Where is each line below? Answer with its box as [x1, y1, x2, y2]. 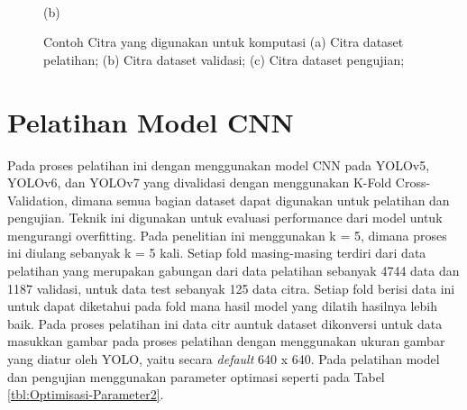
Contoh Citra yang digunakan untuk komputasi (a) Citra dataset [43, 32, 404, 51]
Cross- [395, 173, 431, 192]
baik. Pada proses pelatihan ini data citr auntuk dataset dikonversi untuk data [7, 314, 443, 333]
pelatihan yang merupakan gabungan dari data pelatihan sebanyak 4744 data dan [7, 261, 460, 280]
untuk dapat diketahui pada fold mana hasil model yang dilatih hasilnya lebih [7, 296, 438, 315]
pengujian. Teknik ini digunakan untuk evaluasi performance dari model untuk [7, 208, 443, 227]
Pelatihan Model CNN [7, 103, 294, 140]
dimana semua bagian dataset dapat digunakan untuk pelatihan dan [71, 190, 450, 209]
